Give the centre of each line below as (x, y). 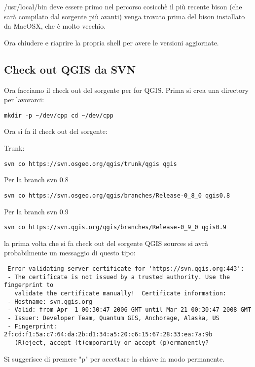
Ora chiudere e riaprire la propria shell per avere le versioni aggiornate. (111, 42)
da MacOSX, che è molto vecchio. (55, 26)
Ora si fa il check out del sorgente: (56, 131)
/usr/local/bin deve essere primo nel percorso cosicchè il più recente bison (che (123, 6)
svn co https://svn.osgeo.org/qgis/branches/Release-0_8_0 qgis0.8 (117, 195)
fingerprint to (29, 285)
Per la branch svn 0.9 (36, 211)
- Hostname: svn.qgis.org (50, 302)
